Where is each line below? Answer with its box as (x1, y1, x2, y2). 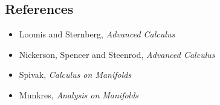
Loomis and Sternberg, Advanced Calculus (19, 28, 175, 40)
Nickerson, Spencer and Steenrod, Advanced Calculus (19, 48, 215, 60)
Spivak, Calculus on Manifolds (19, 68, 132, 81)
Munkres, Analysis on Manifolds (19, 88, 139, 101)
